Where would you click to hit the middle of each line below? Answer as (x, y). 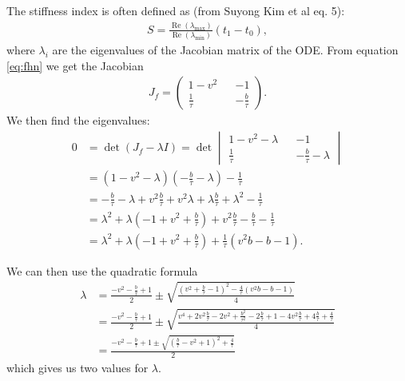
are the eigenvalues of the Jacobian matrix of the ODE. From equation (225, 50)
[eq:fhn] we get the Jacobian (75, 65)
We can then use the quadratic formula (102, 270)
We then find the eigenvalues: (78, 120)
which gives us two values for (77, 367)
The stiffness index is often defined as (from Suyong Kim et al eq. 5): (176, 10)
